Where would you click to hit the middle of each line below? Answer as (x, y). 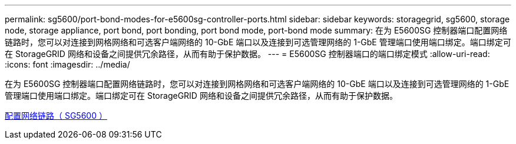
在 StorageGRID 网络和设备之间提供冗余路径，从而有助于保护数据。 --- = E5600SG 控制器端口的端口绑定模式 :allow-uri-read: (247, 54)
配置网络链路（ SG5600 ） (56, 115)
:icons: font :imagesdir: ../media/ (67, 64)
